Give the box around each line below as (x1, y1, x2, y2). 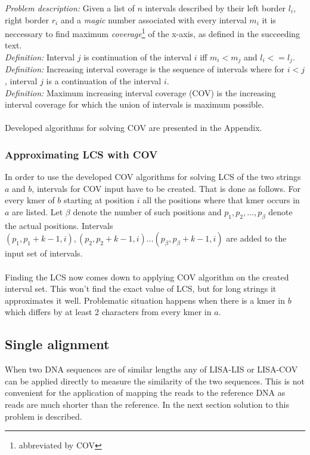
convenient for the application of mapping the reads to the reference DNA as (5, 386, 286, 399)
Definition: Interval (5, 51, 75, 63)
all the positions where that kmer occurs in (142, 194, 300, 206)
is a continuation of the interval (46, 75, 162, 87)
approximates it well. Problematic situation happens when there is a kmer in (5, 294, 286, 306)
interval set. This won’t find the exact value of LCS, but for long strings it (5, 282, 277, 295)
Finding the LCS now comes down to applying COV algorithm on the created (5, 270, 289, 283)
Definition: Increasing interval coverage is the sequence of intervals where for (5, 63, 285, 75)
